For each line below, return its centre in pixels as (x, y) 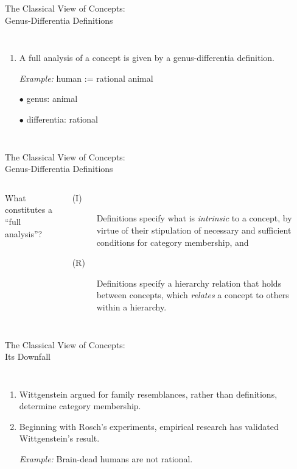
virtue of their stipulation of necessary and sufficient (194, 230)
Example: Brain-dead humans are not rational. (106, 459)
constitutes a (29, 209)
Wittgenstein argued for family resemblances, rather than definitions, (148, 394)
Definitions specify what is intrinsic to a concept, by (194, 218)
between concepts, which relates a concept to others (193, 295)
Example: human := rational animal (86, 78)
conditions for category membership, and (173, 242)
